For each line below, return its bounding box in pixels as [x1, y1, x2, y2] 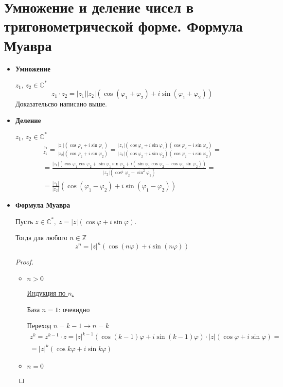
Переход [27, 320, 52, 331]
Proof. [15, 257, 34, 267]
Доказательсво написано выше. [15, 99, 107, 109]
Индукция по [27, 288, 66, 298]
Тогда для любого [15, 232, 68, 243]
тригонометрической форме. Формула [4, 16, 243, 36]
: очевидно [58, 304, 90, 314]
